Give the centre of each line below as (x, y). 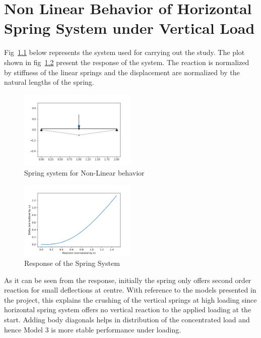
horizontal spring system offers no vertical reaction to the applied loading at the (128, 309)
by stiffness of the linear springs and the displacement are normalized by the (122, 72)
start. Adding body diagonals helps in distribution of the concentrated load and (127, 319)
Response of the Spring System (72, 263)
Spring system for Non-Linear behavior (84, 172)
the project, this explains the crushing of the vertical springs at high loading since (130, 299)
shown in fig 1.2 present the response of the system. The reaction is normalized (127, 62)
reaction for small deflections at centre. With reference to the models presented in (130, 290)
